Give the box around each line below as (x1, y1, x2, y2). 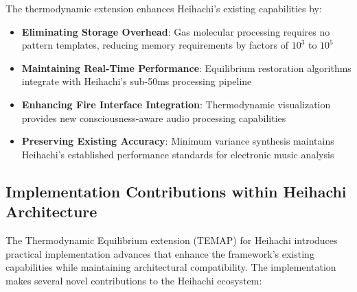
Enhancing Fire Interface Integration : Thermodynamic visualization (21, 97, 331, 111)
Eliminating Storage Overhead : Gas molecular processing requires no (21, 24, 330, 38)
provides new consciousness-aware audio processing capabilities (21, 110, 286, 125)
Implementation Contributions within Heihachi (5, 180, 347, 202)
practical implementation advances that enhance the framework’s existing (5, 246, 314, 260)
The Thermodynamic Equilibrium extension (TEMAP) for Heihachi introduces (5, 232, 338, 247)
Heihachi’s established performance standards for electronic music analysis (21, 147, 334, 161)
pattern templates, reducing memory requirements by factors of (21, 38, 288, 52)
